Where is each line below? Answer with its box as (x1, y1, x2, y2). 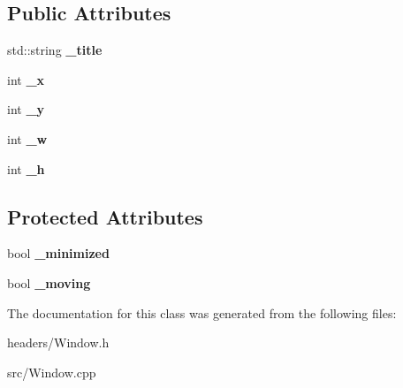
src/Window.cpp (7, 362, 96, 381)
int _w (7, 129, 48, 148)
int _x (7, 70, 45, 88)
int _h (7, 159, 45, 178)
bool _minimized (7, 244, 110, 262)
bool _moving (7, 273, 91, 292)
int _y (7, 100, 45, 118)
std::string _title (7, 41, 103, 59)
